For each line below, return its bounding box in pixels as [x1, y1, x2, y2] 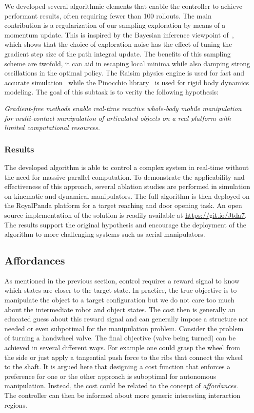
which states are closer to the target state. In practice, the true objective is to [4, 285, 237, 295]
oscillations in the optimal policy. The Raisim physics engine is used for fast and [4, 68, 245, 78]
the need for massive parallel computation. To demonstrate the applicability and [4, 171, 245, 182]
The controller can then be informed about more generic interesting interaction [4, 390, 241, 400]
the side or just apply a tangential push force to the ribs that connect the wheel [4, 352, 243, 362]
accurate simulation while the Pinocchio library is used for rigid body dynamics [4, 77, 249, 87]
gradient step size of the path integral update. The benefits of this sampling [4, 48, 231, 58]
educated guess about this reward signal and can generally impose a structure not [4, 314, 249, 324]
